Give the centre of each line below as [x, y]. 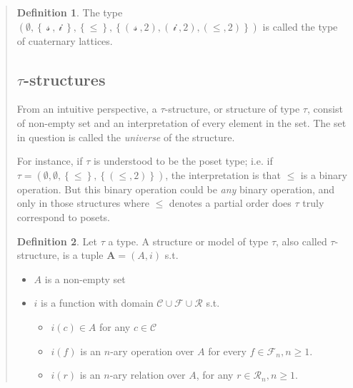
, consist [325, 109]
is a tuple [83, 255]
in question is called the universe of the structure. [126, 137]
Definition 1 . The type [70, 12]
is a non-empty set [85, 279]
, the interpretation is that [223, 174]
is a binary [324, 174]
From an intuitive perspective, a [87, 109]
